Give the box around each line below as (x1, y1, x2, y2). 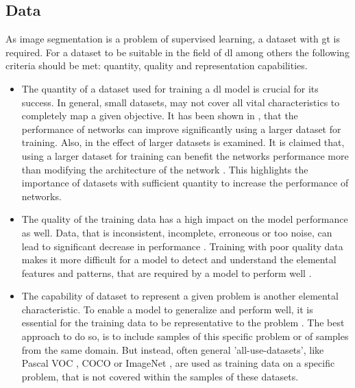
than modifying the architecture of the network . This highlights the (21, 162, 308, 176)
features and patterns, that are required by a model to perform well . (21, 265, 312, 280)
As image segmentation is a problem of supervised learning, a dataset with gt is (5, 32, 340, 46)
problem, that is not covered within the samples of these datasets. (21, 369, 299, 383)
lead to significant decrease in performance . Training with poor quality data (21, 239, 343, 253)
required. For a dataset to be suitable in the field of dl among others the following (5, 45, 350, 59)
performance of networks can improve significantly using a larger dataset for (21, 121, 341, 136)
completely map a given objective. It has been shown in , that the (21, 108, 298, 123)
